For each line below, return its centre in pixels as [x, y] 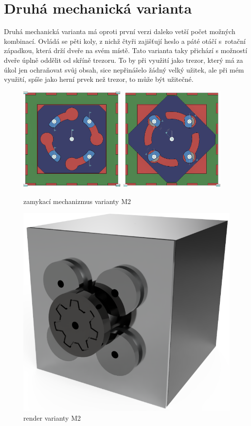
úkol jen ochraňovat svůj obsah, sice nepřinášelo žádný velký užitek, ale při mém [124, 69]
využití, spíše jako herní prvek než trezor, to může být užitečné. [99, 79]
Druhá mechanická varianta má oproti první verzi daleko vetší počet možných [120, 31]
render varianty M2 [52, 418]
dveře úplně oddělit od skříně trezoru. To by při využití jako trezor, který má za [124, 60]
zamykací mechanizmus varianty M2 [77, 201]
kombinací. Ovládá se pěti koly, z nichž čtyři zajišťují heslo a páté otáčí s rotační [125, 41]
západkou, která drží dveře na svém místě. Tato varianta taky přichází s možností [126, 50]
